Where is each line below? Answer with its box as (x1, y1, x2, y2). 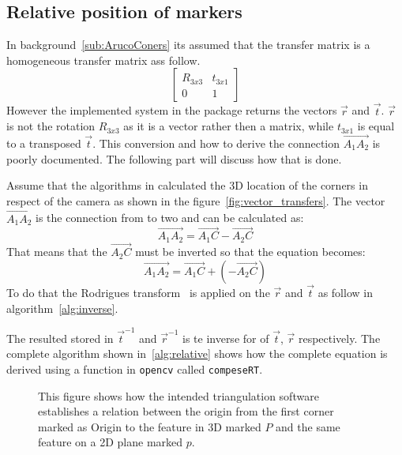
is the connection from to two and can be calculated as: (36, 209, 304, 226)
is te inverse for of (182, 329, 269, 346)
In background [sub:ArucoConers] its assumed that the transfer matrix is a (6, 36, 370, 53)
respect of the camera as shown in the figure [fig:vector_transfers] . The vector (6, 192, 385, 209)
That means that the (6, 243, 107, 260)
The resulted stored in (6, 329, 114, 346)
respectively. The (298, 329, 381, 346)
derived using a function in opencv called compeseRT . (6, 361, 263, 377)
